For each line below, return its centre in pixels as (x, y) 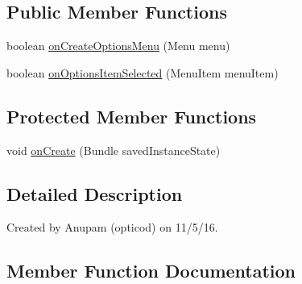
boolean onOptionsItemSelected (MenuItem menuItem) (143, 72)
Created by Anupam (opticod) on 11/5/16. (112, 227)
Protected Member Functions (132, 116)
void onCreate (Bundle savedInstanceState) (114, 150)
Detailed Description (95, 193)
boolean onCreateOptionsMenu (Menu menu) (118, 46)
